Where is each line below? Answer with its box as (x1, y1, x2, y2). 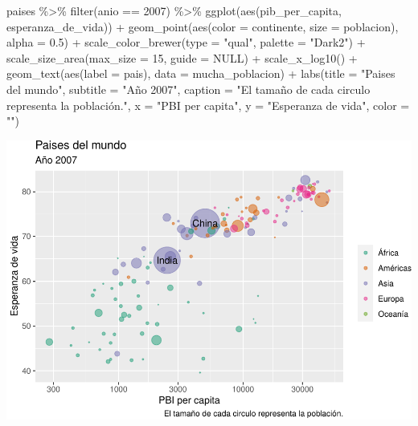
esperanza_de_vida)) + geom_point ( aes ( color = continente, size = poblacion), (6, 18, 399, 34)
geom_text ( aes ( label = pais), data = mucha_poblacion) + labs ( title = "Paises (6, 65, 395, 82)
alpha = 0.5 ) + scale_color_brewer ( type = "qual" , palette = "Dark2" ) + (6, 34, 366, 51)
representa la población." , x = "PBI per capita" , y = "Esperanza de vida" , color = (6, 96, 410, 113)
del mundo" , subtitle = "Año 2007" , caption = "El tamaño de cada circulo (6, 80, 371, 97)
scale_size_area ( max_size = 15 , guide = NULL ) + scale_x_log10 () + (6, 49, 358, 66)
